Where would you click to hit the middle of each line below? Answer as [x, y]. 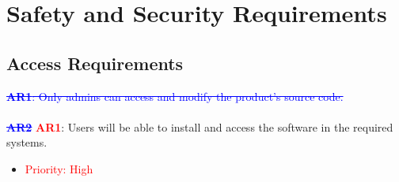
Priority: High [59, 168]
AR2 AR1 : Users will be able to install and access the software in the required [200, 126]
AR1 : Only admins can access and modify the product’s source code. [175, 96]
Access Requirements [95, 63]
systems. [27, 142]
